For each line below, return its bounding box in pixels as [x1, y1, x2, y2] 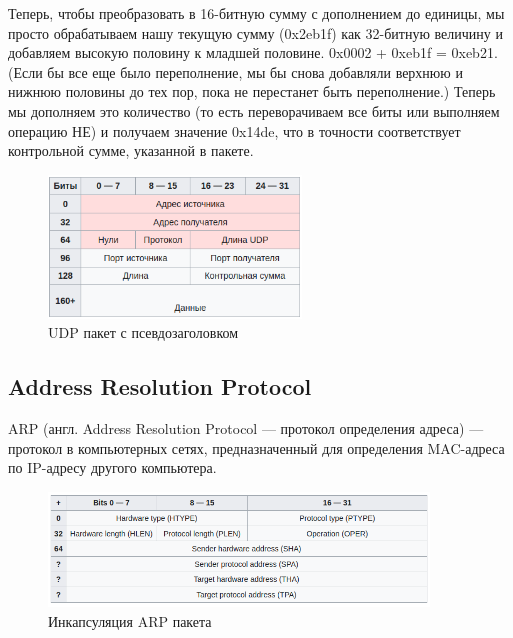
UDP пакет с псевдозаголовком [48, 322, 239, 343]
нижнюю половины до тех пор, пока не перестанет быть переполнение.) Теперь [8, 81, 496, 102]
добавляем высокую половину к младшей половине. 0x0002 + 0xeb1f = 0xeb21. [8, 42, 498, 63]
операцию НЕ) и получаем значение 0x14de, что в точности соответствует [8, 120, 461, 141]
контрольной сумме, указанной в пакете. [8, 140, 254, 161]
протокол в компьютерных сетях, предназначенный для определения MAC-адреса [8, 437, 505, 458]
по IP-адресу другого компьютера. [8, 457, 217, 478]
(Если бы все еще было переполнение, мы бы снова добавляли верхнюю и [8, 61, 463, 82]
